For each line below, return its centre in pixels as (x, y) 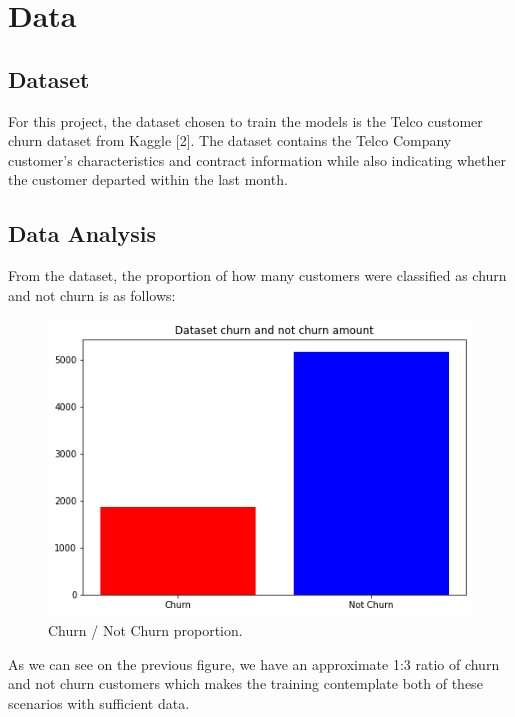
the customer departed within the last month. (148, 179)
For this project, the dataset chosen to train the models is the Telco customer (245, 120)
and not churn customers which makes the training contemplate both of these (245, 683)
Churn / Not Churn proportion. (145, 630)
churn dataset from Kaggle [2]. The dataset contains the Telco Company (230, 140)
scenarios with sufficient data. (99, 702)
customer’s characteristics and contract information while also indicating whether (257, 159)
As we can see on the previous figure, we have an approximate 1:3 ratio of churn (254, 663)
